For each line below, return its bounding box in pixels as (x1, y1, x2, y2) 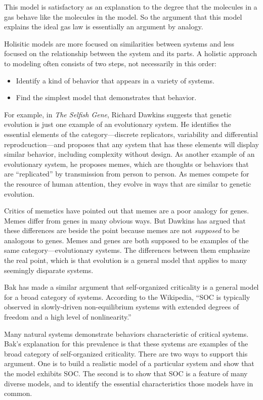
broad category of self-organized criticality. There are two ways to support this (4, 348, 248, 359)
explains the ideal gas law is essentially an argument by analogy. (4, 21, 203, 32)
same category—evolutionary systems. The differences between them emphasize (4, 245, 250, 255)
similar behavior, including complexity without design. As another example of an (4, 149, 255, 159)
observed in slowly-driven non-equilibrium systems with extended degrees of (4, 301, 239, 312)
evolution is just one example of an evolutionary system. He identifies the (4, 119, 231, 129)
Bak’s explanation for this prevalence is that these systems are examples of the (4, 338, 248, 349)
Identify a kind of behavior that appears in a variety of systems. (16, 75, 214, 85)
